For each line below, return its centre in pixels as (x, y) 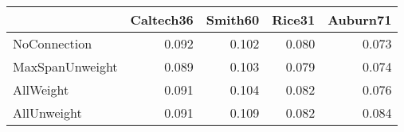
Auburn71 (360, 19)
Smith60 (233, 19)
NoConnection (53, 43)
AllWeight (41, 89)
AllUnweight (47, 113)
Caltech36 (162, 19)
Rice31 (294, 19)
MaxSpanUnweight (65, 66)
